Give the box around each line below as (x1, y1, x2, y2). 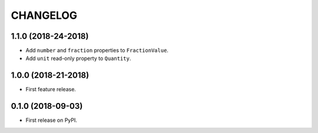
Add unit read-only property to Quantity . (25, 55, 131, 62)
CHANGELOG (11, 9, 78, 22)
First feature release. (25, 86, 77, 93)
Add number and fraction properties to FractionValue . (25, 47, 169, 54)
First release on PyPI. (25, 117, 78, 124)
